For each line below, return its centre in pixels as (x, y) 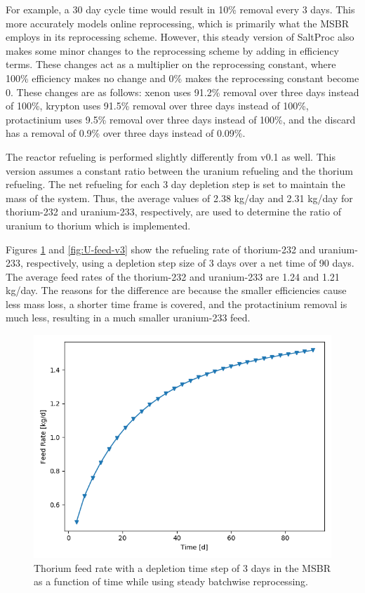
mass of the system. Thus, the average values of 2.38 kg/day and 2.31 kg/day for (179, 198)
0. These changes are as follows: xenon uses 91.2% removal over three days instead (182, 92)
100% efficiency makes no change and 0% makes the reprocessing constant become (182, 78)
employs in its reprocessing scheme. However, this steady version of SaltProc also (180, 37)
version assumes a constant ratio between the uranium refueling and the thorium (179, 170)
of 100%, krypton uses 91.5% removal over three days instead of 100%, (157, 106)
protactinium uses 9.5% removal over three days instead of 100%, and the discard (181, 119)
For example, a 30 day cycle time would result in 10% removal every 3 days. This (180, 9)
